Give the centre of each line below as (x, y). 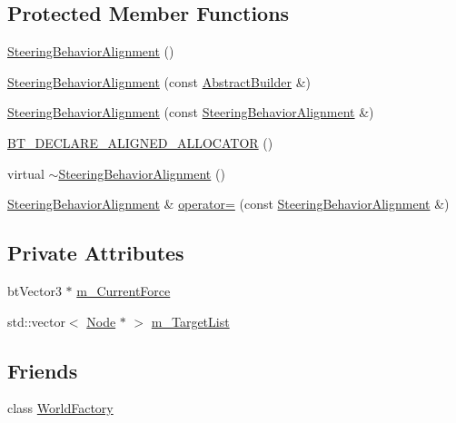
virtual (26, 173)
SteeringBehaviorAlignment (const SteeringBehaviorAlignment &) (191, 112)
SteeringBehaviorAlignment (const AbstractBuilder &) (159, 81)
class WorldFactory (60, 408)
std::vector (36, 321)
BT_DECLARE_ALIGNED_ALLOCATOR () (140, 142)
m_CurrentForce (124, 290)
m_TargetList (190, 321)
